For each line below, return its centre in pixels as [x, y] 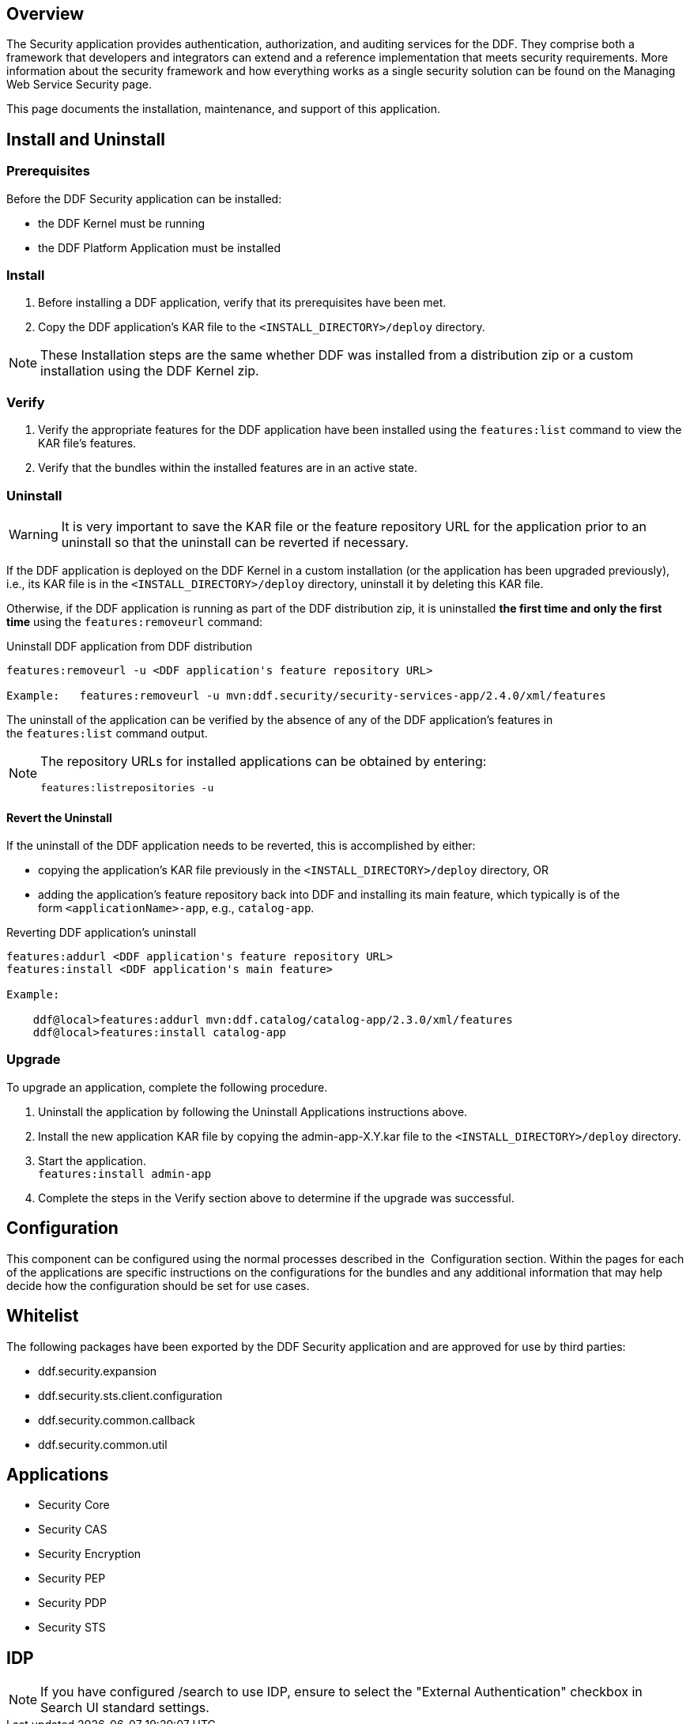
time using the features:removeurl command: [135, 621]
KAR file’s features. [87, 443]
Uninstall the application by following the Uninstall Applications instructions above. [253, 1111]
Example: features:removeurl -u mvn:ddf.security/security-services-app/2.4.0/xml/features [306, 695]
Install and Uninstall [86, 139]
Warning [34, 534]
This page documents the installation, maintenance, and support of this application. [224, 109]
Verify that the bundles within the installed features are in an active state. [228, 468]
